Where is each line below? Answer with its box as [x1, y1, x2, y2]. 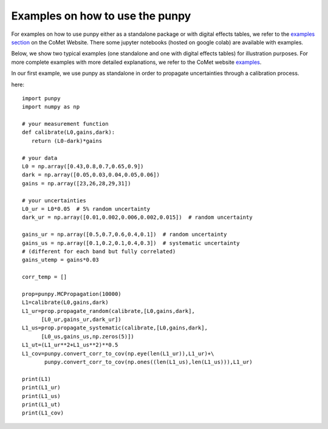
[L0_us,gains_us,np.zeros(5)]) [41, 333, 135, 340]
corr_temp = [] [22, 273, 67, 281]
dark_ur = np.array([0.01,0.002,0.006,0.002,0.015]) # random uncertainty [22, 214, 253, 221]
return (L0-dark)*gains [31, 137, 103, 144]
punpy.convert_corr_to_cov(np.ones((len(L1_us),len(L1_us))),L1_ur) [44, 359, 253, 365]
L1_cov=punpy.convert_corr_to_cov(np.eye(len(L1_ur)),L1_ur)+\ [22, 350, 214, 357]
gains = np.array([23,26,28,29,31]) [22, 180, 131, 187]
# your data [22, 154, 58, 161]
